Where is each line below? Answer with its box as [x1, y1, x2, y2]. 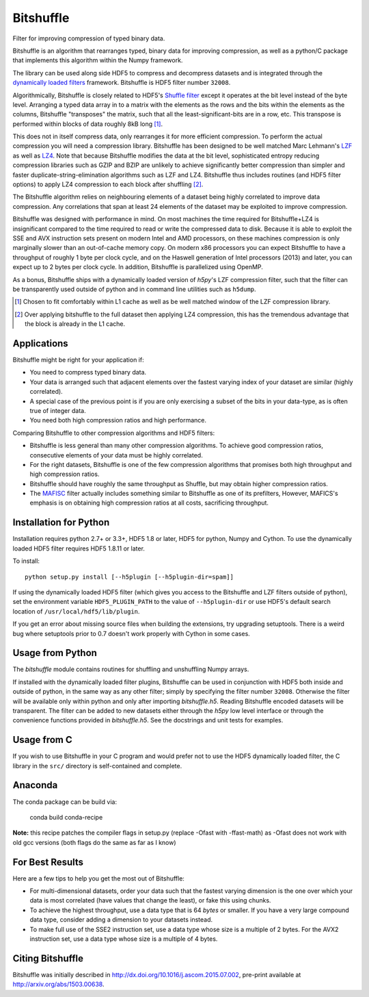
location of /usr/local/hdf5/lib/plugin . [12, 607, 140, 616]
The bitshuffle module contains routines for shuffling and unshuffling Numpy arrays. [12, 665, 249, 674]
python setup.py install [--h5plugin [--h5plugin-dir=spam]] [25, 572, 234, 581]
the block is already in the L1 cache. [25, 320, 126, 328]
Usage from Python [12, 647, 97, 659]
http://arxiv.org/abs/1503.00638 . [12, 980, 105, 989]
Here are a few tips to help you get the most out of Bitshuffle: [12, 874, 184, 883]
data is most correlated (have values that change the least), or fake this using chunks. [29, 896, 271, 905]
